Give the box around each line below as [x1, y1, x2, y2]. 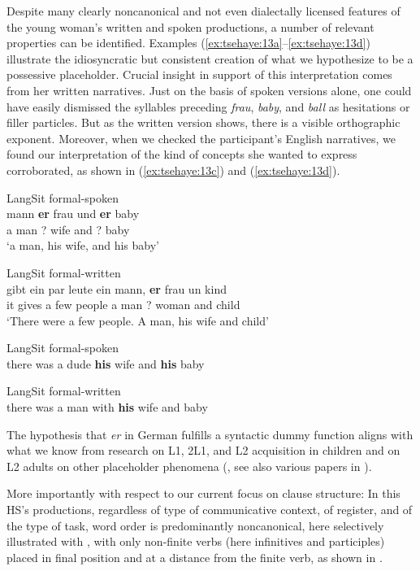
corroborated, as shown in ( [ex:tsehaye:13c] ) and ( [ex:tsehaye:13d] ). [6, 161, 340, 178]
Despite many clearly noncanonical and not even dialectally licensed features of [6, 2, 401, 19]
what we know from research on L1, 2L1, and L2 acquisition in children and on [6, 442, 401, 459]
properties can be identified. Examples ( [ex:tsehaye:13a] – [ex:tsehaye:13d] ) [6, 34, 370, 51]
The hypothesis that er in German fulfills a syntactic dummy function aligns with [6, 425, 414, 442]
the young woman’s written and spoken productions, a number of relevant [6, 18, 375, 35]
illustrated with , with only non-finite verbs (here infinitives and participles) [6, 533, 385, 550]
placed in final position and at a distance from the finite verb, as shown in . [6, 548, 383, 565]
